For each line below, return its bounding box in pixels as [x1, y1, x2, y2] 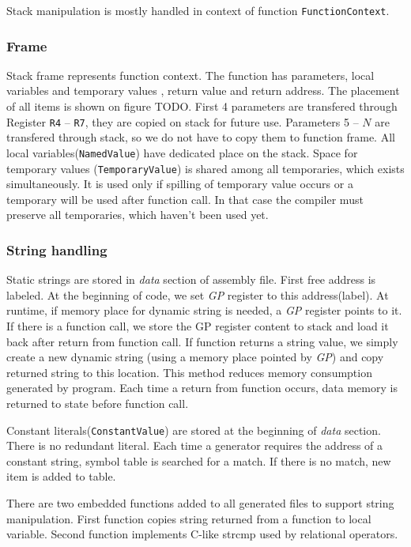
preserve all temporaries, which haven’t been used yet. [6, 206, 269, 223]
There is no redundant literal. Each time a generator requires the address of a [6, 437, 383, 454]
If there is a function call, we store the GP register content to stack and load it [6, 318, 389, 334]
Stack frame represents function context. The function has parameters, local [6, 66, 375, 83]
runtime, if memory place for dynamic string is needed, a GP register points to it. [6, 302, 402, 319]
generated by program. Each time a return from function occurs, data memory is [6, 379, 398, 396]
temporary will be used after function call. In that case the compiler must [6, 191, 364, 207]
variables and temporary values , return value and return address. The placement [6, 82, 400, 99]
